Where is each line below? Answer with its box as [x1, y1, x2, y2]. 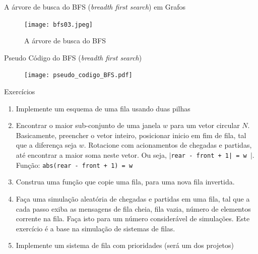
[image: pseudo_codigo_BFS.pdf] [24, 72, 133, 79]
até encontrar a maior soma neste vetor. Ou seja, [16, 150, 167, 160]
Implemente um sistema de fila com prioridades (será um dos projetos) [16, 240, 234, 250]
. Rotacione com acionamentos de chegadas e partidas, [84, 140, 252, 150]
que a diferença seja [16, 140, 77, 150]
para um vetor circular [170, 120, 240, 131]
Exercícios [4, 86, 35, 97]
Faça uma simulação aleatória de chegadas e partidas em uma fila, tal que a [16, 193, 250, 204]
